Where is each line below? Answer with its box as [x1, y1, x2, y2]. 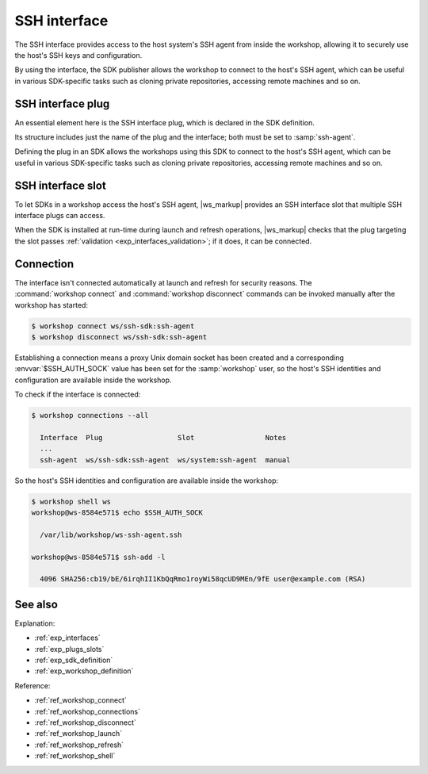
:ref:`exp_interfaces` [34, 633, 101, 642]
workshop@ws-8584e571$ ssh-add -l [31, 552, 166, 561]
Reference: [14, 680, 51, 690]
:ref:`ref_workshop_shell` [34, 751, 116, 761]
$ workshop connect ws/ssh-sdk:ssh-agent [31, 321, 195, 331]
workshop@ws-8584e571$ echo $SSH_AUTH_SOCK [31, 508, 204, 517]
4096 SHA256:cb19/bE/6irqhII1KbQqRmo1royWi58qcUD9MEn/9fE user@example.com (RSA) [40, 575, 366, 584]
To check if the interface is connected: [14, 389, 141, 400]
